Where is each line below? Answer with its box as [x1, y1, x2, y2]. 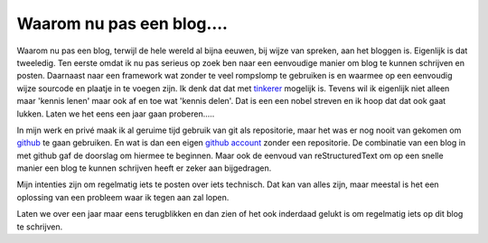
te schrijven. [16, 221, 63, 232]
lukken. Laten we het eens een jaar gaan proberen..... [16, 108, 215, 119]
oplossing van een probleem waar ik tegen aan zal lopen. [16, 192, 230, 202]
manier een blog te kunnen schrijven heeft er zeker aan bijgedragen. [16, 163, 272, 173]
